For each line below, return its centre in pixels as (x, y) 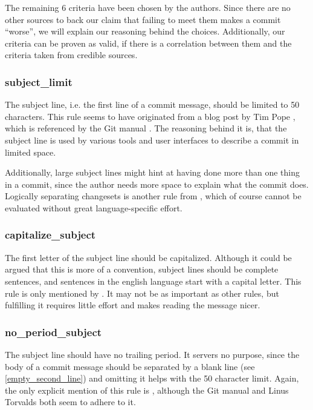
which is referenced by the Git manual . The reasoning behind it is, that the (146, 128)
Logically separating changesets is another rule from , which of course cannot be (153, 196)
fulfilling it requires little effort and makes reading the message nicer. (133, 305)
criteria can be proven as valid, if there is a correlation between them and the (148, 43)
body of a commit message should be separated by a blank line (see (130, 366)
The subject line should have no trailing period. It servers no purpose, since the (152, 354)
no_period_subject (53, 332)
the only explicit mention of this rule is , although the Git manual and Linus (147, 390)
